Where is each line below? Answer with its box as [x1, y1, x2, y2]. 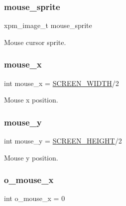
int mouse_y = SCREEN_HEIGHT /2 [4, 135, 122, 146]
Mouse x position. [4, 94, 58, 105]
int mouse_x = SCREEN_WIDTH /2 [4, 77, 119, 88]
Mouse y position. [4, 152, 58, 162]
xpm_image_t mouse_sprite [4, 20, 92, 30]
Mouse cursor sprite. [4, 36, 66, 47]
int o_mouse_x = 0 [4, 193, 65, 203]
